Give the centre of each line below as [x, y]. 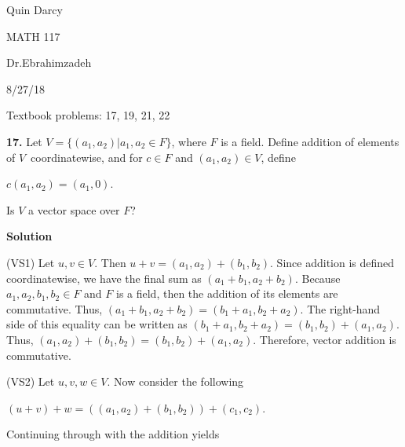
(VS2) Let [31, 381]
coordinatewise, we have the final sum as [104, 278]
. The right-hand [340, 308]
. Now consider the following [175, 381]
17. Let [24, 141]
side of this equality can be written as [97, 324]
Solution [29, 236]
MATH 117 [33, 36]
